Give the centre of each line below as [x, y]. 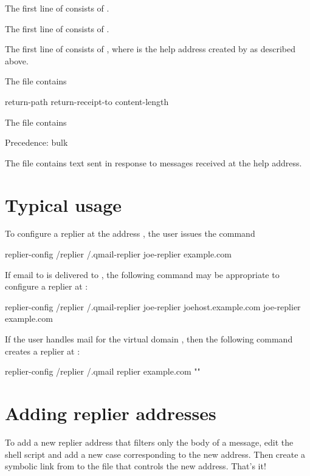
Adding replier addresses [111, 413]
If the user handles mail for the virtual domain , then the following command [149, 339]
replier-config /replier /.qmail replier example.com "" [103, 371]
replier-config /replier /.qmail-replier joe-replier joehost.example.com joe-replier [153, 306]
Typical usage [64, 204]
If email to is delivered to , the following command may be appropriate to [142, 274]
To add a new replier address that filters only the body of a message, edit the [149, 442]
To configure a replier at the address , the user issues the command [130, 233]
